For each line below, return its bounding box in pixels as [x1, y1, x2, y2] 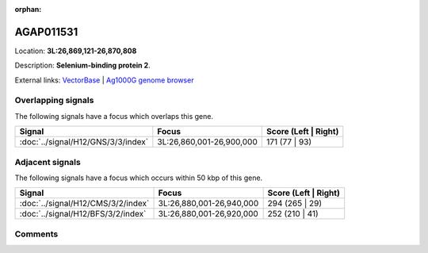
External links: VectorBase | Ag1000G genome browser [14, 75, 194, 85]
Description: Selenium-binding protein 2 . [14, 60, 151, 71]
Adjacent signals [14, 156, 81, 167]
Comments [14, 228, 59, 240]
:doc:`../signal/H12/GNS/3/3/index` [19, 136, 149, 148]
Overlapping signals [14, 95, 94, 106]
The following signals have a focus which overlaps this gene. [14, 111, 214, 121]
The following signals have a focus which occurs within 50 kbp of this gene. [14, 173, 263, 182]
